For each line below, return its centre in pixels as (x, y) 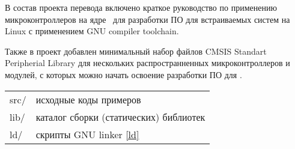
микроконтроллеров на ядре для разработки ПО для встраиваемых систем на (147, 19)
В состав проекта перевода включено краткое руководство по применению (141, 7)
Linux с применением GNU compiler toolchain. (92, 31)
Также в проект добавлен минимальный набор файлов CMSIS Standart (136, 51)
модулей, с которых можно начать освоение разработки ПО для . (123, 74)
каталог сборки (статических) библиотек (120, 117)
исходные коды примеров (88, 99)
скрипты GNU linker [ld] (87, 134)
